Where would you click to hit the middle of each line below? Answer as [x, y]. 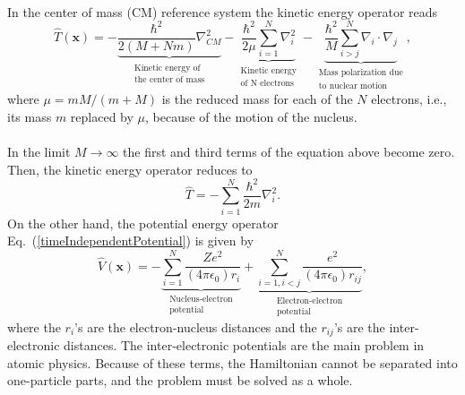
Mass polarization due [361, 73]
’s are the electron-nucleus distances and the [196, 326]
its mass [30, 116]
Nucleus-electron [201, 299]
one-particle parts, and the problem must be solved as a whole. [180, 380]
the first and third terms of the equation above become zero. [289, 152]
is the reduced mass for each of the [257, 99]
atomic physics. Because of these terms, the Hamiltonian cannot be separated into [232, 362]
